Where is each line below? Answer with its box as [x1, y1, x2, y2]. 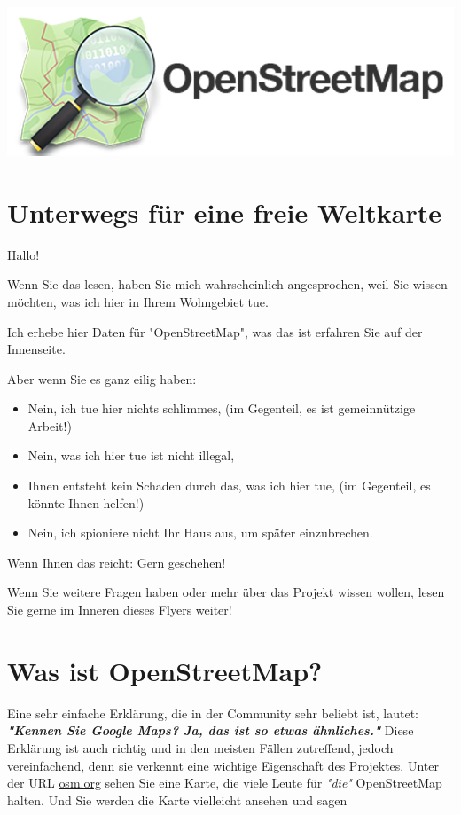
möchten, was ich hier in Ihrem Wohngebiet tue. [7, 292, 269, 310]
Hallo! [7, 245, 40, 263]
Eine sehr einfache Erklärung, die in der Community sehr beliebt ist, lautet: [7, 703, 419, 722]
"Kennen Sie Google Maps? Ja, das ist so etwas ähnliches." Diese [7, 721, 414, 740]
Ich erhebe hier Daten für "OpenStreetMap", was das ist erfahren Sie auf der [7, 322, 423, 341]
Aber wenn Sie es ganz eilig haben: [7, 369, 197, 388]
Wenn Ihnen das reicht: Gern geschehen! [7, 552, 226, 571]
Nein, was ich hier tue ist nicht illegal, [27, 446, 235, 465]
